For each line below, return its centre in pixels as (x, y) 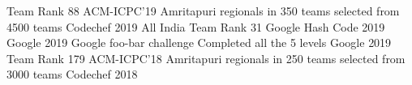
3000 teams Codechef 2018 (72, 74)
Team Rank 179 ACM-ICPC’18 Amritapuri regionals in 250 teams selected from (206, 58)
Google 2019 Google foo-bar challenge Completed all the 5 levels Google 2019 (199, 42)
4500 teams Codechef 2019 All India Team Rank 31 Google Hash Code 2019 (196, 26)
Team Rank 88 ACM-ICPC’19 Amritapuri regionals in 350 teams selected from (203, 11)
